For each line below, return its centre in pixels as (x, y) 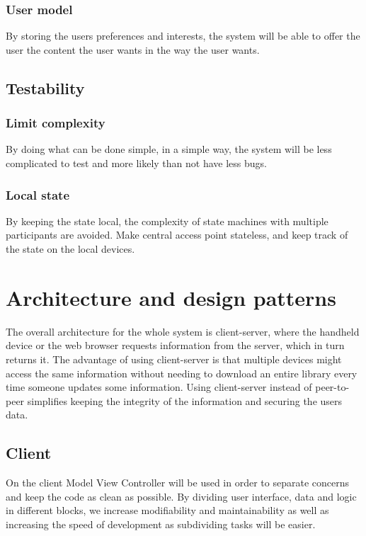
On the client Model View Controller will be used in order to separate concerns (178, 483)
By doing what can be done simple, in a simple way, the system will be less (169, 149)
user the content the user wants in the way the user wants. (133, 49)
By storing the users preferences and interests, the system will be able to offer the (183, 36)
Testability (45, 87)
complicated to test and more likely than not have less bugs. (136, 163)
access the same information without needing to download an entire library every (182, 373)
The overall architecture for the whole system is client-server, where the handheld (183, 331)
